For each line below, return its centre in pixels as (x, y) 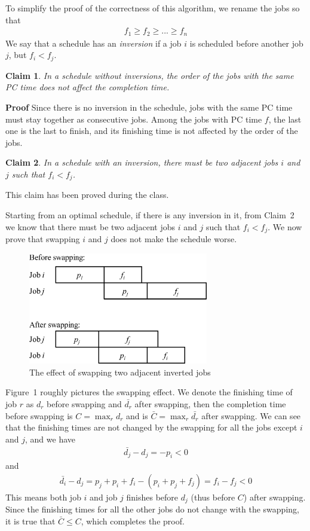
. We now (285, 226)
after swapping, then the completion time (210, 403)
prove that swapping (43, 238)
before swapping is (39, 415)
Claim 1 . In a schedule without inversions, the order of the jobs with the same (150, 75)
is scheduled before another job (246, 43)
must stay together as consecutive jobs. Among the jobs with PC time (134, 119)
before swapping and (84, 403)
